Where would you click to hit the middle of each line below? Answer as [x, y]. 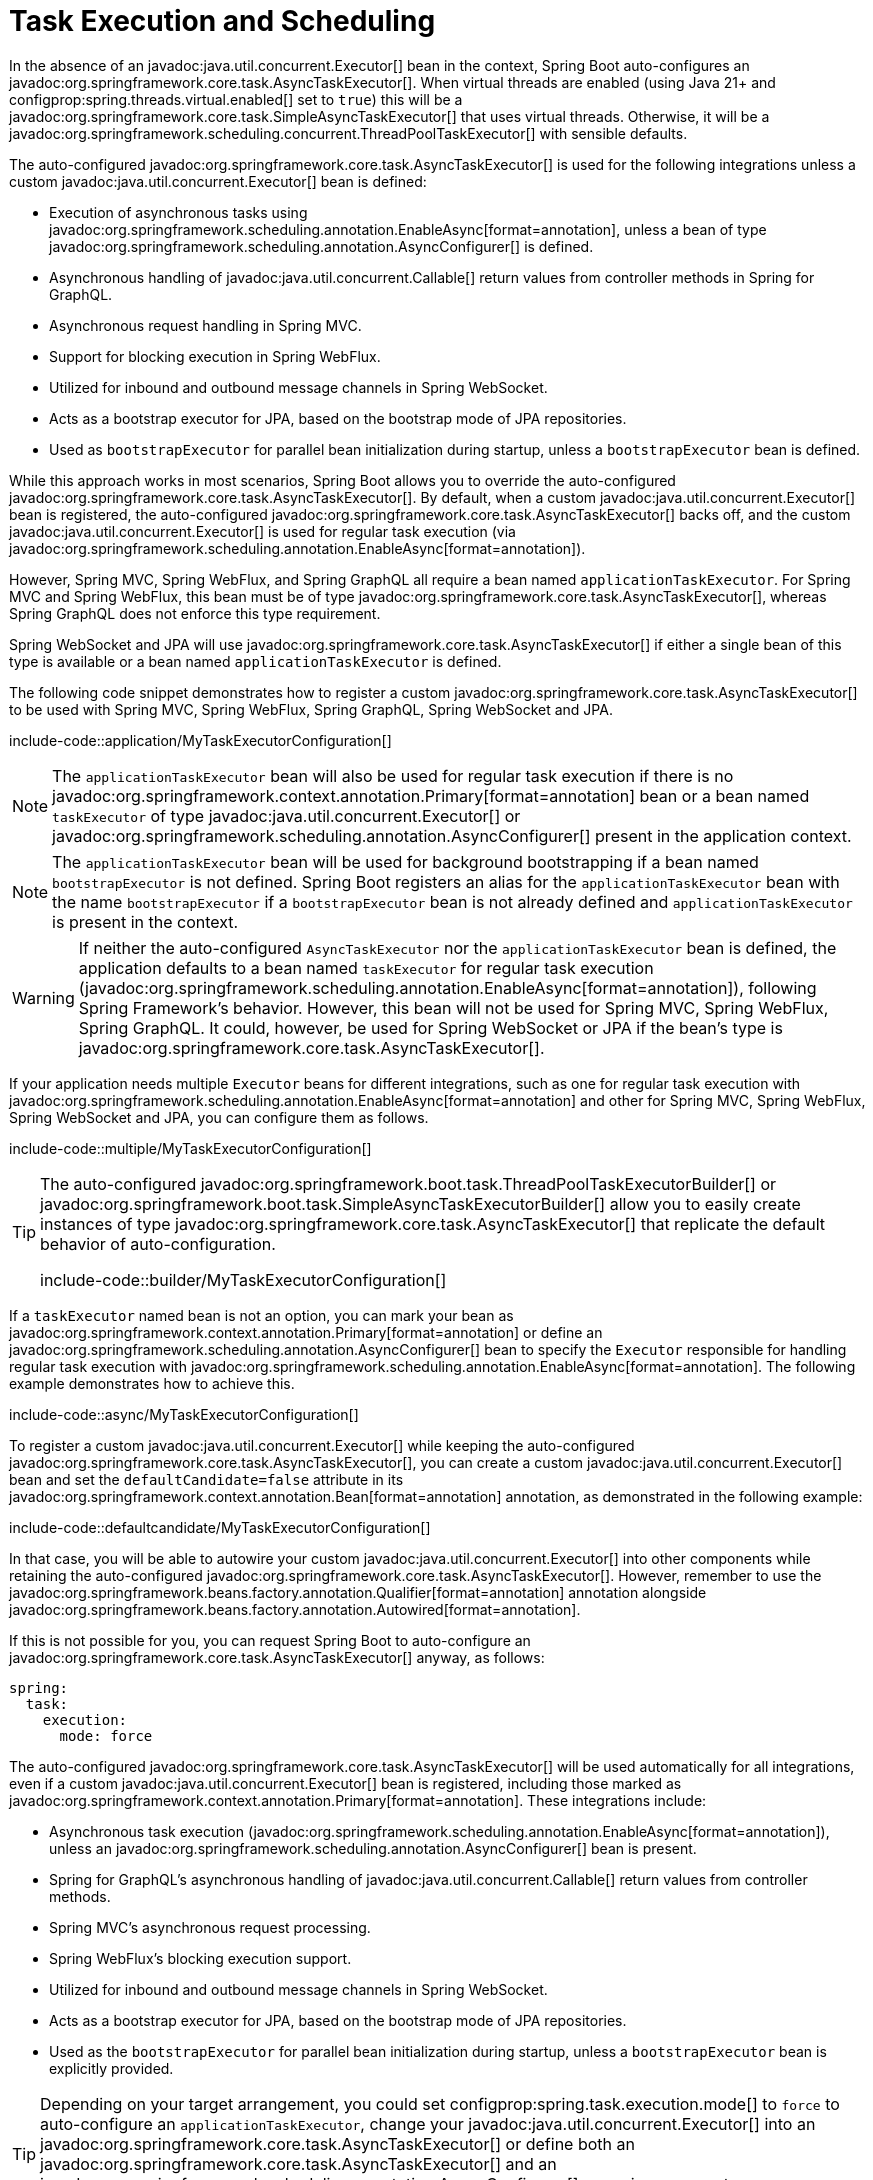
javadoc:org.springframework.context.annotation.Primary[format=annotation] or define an [306, 1332]
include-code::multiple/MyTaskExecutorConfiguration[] [190, 1148]
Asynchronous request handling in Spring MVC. [205, 325]
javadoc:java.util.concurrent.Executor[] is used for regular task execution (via [262, 531]
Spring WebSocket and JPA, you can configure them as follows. [219, 1117]
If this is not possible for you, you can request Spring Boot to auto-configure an [270, 1640]
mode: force [106, 1735]
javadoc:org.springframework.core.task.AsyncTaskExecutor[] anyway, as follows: [277, 1657]
